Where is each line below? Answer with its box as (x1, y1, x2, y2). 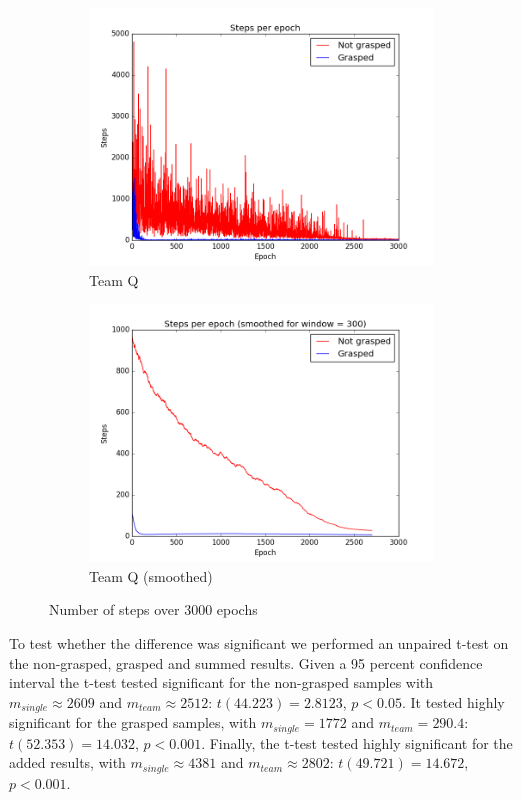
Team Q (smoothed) (89, 565, 213, 586)
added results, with (9, 752, 126, 773)
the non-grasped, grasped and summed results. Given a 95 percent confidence (9, 652, 483, 673)
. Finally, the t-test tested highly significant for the (201, 732, 513, 753)
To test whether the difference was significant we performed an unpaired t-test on (9, 632, 509, 653)
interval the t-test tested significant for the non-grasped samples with (9, 672, 434, 693)
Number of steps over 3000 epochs (49, 599, 258, 620)
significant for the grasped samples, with (9, 712, 257, 733)
